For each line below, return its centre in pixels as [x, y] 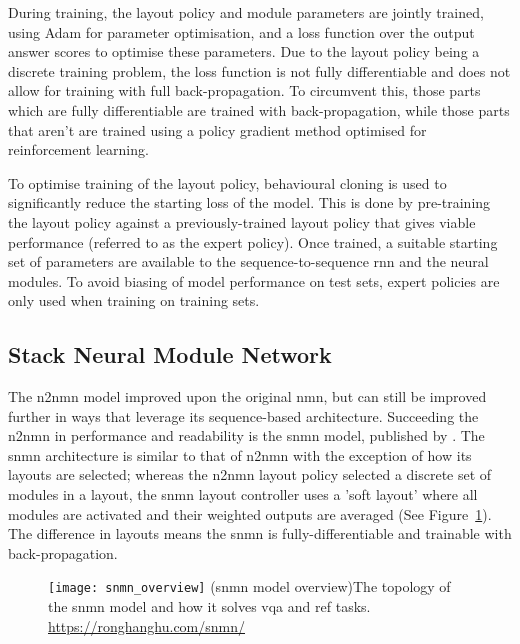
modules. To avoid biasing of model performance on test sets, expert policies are [254, 280]
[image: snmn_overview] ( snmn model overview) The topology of [249, 586]
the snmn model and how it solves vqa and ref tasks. [209, 606]
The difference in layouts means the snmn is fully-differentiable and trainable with [260, 533]
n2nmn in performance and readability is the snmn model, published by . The [246, 435]
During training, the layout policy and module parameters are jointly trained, [246, 12]
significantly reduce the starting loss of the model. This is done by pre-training [249, 202]
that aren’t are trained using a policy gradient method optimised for [217, 129]
